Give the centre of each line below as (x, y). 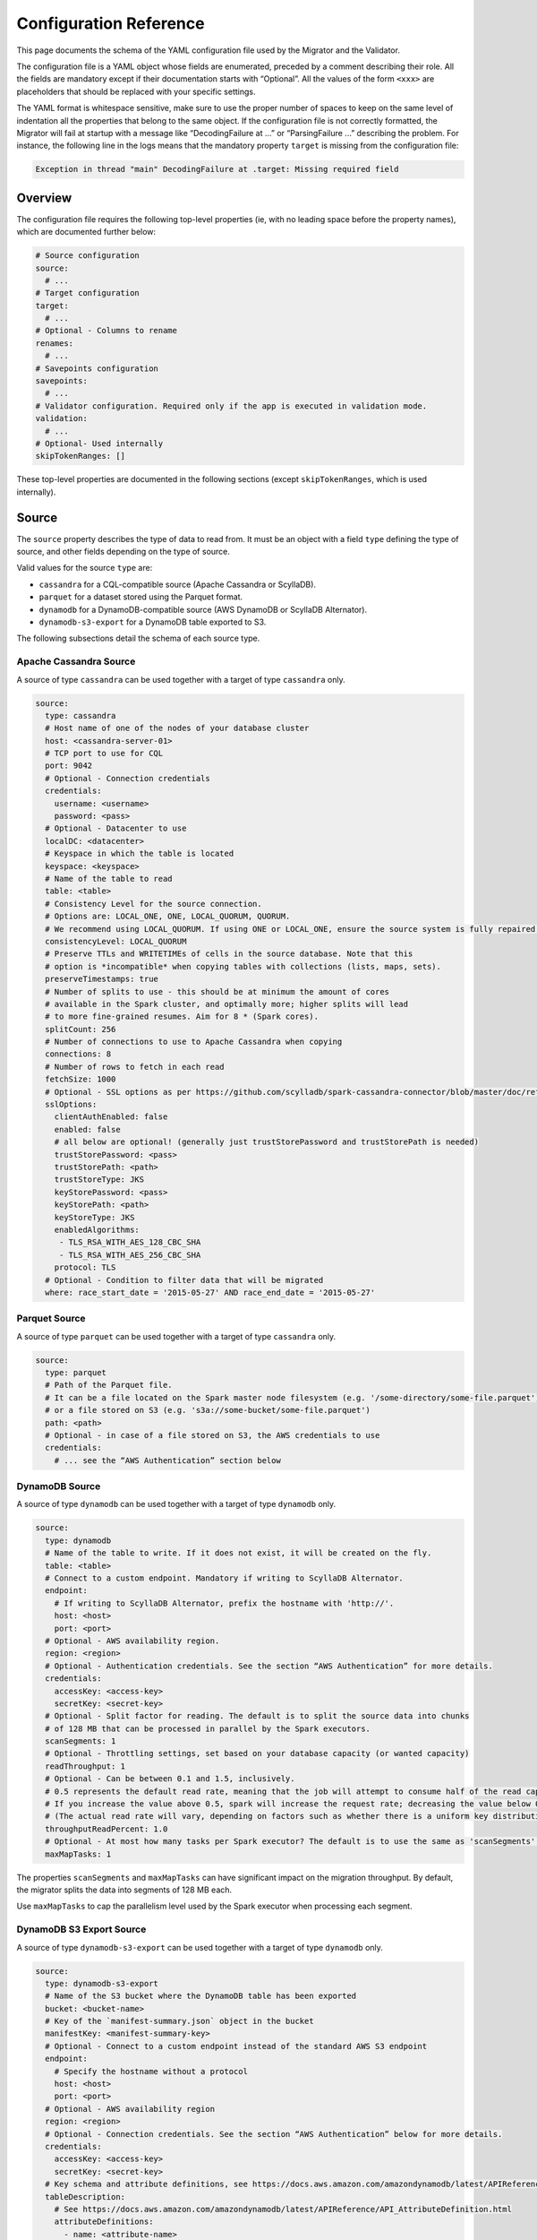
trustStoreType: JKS (99, 1180)
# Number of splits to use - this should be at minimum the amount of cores (217, 991)
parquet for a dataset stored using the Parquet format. (141, 597)
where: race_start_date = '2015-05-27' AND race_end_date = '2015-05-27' (210, 1292)
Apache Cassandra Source (76, 661)
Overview (44, 198)
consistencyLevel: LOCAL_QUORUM (116, 941)
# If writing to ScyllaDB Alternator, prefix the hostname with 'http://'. (224, 1603)
